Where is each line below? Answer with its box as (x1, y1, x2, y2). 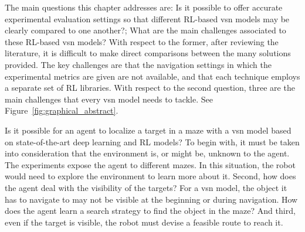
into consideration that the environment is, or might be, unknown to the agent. (5, 147, 290, 159)
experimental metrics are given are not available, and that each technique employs (5, 70, 300, 82)
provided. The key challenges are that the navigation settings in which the (5, 58, 272, 70)
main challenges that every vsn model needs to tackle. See (5, 93, 213, 105)
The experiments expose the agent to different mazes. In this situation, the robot (5, 158, 296, 170)
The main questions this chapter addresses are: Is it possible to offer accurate (5, 1, 283, 13)
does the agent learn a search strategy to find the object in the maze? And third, (5, 204, 296, 217)
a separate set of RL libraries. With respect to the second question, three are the (5, 81, 295, 94)
